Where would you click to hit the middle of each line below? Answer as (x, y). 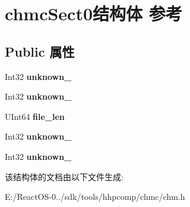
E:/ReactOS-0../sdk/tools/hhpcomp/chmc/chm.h (95, 197)
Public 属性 (40, 51)
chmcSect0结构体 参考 (94, 13)
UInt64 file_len (35, 116)
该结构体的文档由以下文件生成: (64, 176)
